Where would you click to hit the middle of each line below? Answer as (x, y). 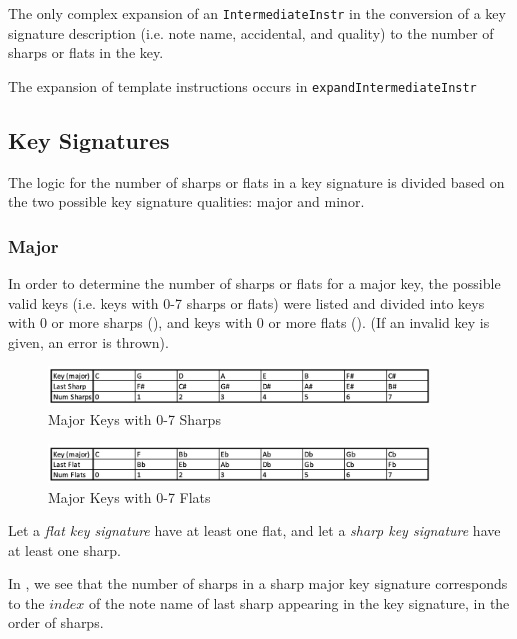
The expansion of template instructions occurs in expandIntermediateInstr (242, 85)
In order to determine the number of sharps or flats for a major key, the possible (254, 283)
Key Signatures (89, 139)
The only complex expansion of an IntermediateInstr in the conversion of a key (257, 13)
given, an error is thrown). (88, 341)
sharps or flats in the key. (86, 52)
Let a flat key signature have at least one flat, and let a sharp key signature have (254, 530)
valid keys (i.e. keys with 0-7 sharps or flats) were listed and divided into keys (246, 302)
